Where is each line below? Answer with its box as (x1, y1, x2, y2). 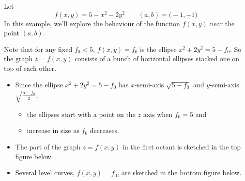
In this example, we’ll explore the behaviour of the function (4, 18, 180, 28)
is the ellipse (140, 44, 177, 54)
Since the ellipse (15, 79, 63, 89)
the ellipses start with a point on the (27, 109, 136, 119)
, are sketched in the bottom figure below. (117, 167, 242, 178)
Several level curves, (15, 167, 75, 178)
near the (210, 18, 235, 28)
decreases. (90, 125, 119, 135)
